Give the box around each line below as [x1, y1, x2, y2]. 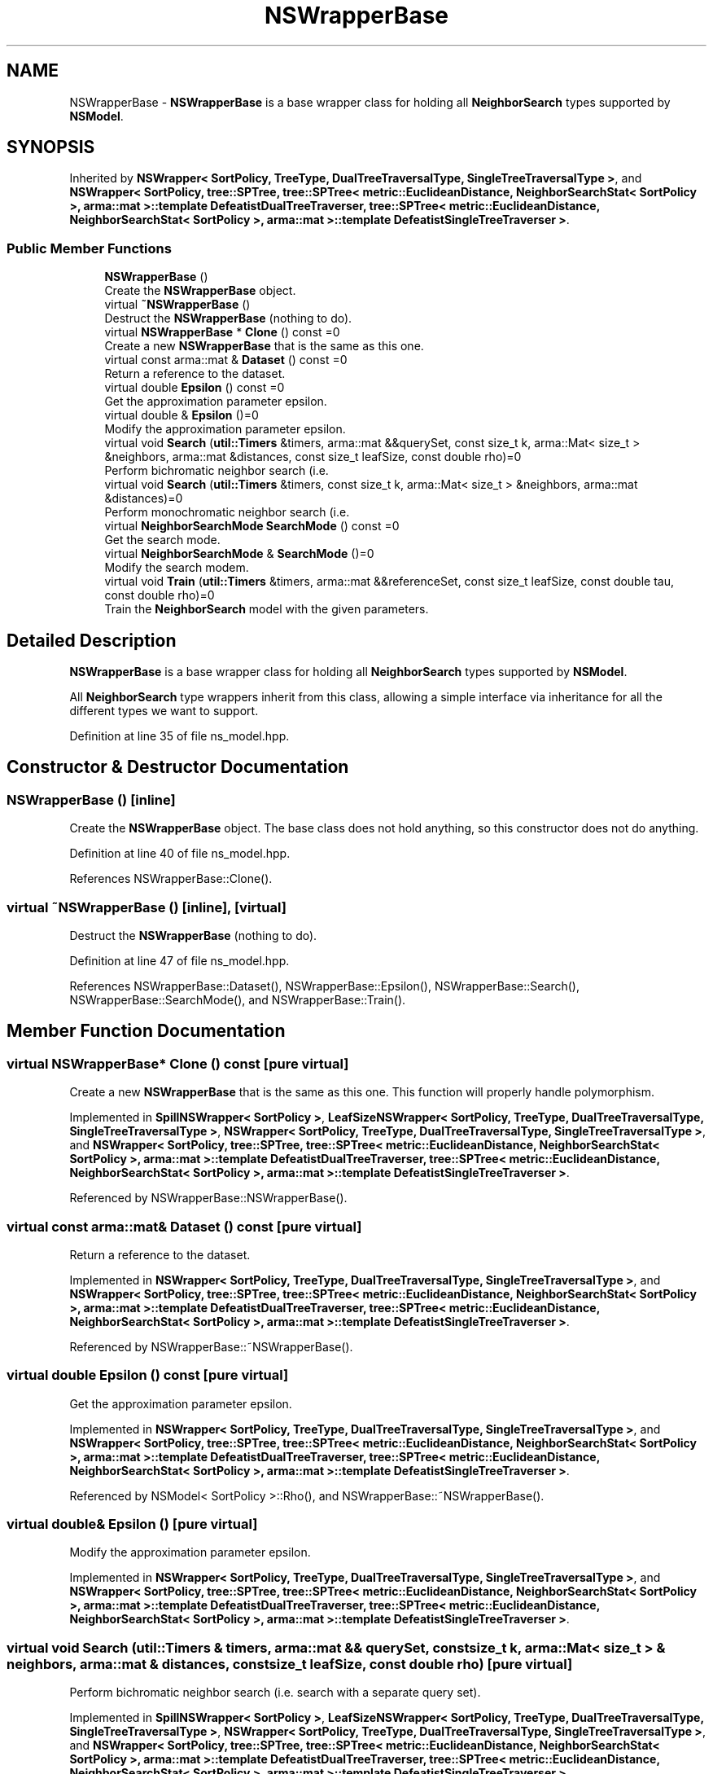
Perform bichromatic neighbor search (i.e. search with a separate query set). [69, 1685, 481, 1700]
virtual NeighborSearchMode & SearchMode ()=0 [104, 547, 374, 561]
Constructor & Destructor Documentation [7, 757, 349, 778]
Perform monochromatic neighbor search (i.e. [104, 505, 350, 520]
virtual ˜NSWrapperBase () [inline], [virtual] [7, 898, 287, 916]
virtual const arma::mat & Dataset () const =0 [104, 353, 348, 367]
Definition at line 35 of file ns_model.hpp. [69, 729, 290, 744]
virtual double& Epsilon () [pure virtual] [7, 1516, 258, 1533]
